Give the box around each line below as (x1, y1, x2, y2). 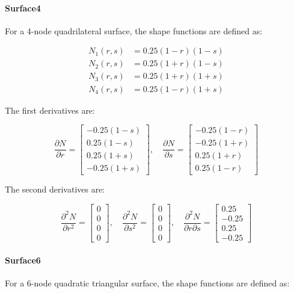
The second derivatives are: (5, 183, 105, 196)
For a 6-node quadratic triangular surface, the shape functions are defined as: (5, 276, 290, 289)
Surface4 (5, 1, 41, 14)
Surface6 (5, 253, 41, 266)
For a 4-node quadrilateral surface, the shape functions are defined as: (5, 24, 263, 37)
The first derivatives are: (5, 103, 95, 116)
